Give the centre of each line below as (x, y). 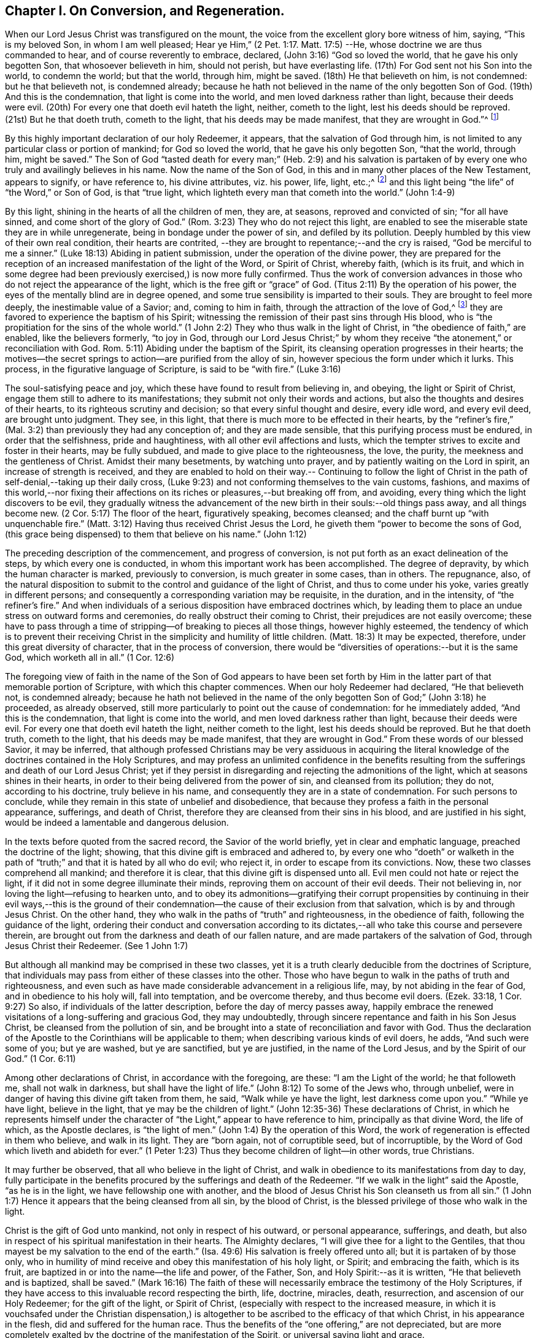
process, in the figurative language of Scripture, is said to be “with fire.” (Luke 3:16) (173, 369)
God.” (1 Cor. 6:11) (41, 1059)
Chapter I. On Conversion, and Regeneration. (145, 11)
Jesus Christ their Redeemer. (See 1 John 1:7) (97, 946)
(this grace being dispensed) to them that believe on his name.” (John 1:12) (156, 534)
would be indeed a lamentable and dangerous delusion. (117, 823)
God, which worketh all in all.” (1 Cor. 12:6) (90, 658)
